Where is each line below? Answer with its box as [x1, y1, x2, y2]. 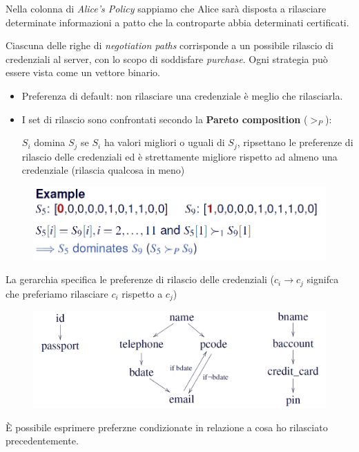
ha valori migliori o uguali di [104, 135, 225, 150]
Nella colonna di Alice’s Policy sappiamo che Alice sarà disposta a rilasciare [6, 1, 327, 15]
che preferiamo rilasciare [6, 286, 108, 300]
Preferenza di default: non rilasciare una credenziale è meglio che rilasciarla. [21, 88, 343, 102]
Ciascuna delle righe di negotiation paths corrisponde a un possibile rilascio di [6, 38, 333, 53]
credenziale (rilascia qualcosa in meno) [21, 163, 185, 177]
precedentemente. [6, 433, 79, 448]
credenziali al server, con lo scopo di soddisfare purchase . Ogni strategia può [6, 51, 328, 66]
